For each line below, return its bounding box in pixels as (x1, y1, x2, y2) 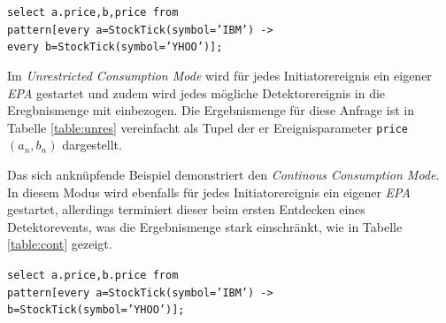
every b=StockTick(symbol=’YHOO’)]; (7, 41, 223, 54)
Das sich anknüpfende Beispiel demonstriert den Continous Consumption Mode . (7, 165, 440, 183)
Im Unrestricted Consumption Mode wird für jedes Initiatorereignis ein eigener (7, 65, 432, 84)
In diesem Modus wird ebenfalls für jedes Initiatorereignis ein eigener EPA (7, 182, 411, 201)
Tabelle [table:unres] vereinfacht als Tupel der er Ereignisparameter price (7, 118, 409, 136)
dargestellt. (62, 135, 122, 154)
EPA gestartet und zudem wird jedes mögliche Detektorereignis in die (7, 83, 386, 102)
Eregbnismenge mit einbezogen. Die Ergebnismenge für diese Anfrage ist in (7, 101, 414, 119)
